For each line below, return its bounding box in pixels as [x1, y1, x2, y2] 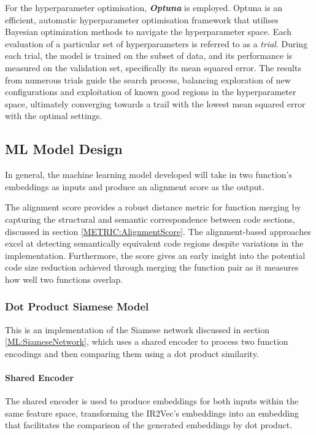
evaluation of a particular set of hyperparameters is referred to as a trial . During [5, 37, 308, 50]
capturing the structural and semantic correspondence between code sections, [5, 212, 295, 225]
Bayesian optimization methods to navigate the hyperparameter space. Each [5, 25, 291, 38]
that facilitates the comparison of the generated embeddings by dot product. [5, 418, 293, 431]
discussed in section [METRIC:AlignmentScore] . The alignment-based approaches [5, 225, 311, 237]
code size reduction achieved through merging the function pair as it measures [5, 261, 299, 274]
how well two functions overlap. [5, 272, 123, 285]
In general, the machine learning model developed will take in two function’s [5, 168, 292, 181]
